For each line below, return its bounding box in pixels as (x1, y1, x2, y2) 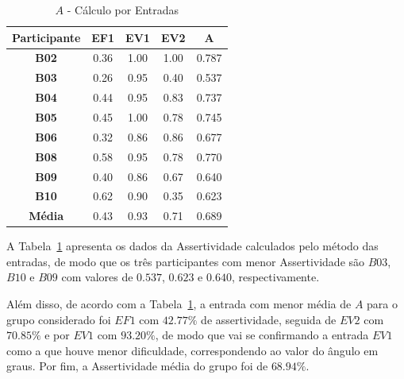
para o (367, 296, 398, 312)
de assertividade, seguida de (201, 311, 337, 327)
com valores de (61, 269, 133, 285)
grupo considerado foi (6, 311, 111, 327)
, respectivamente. (231, 269, 320, 285)
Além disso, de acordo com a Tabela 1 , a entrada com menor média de (6, 296, 352, 312)
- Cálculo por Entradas (67, 2, 179, 17)
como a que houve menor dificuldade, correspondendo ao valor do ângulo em (6, 342, 379, 358)
